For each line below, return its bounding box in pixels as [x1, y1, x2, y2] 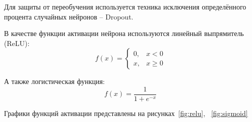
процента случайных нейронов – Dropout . [4, 11, 134, 21]
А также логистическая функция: [4, 76, 105, 86]
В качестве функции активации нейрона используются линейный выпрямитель [4, 28, 244, 38]
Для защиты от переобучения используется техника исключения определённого [4, 1, 246, 11]
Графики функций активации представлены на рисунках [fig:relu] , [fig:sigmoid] [4, 108, 248, 118]
